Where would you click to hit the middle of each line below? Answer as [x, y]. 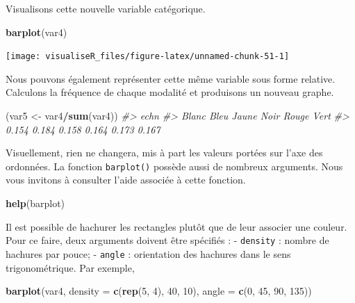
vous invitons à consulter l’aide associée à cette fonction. [126, 180]
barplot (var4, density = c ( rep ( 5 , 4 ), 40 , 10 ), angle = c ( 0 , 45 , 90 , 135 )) [159, 291]
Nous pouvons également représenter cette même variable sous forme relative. [171, 78]
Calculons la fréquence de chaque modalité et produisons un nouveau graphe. [170, 92]
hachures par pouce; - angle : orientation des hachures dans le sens [148, 253]
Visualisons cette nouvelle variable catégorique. [106, 8]
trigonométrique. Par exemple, [70, 267]
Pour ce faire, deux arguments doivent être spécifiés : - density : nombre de [167, 240]
